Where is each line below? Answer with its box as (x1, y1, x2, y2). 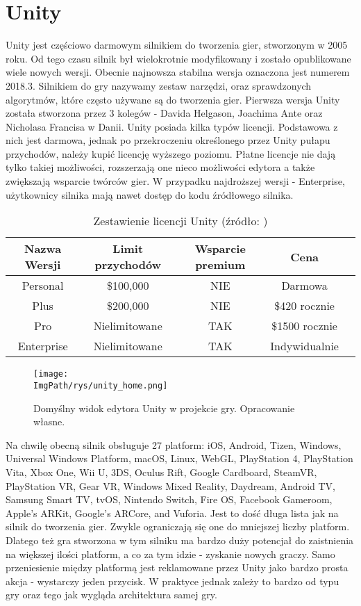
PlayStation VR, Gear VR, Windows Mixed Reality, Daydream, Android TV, (6, 478, 335, 493)
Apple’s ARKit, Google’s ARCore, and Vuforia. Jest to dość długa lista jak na (6, 505, 339, 520)
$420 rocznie (274, 297, 335, 314)
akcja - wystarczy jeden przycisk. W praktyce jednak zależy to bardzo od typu (6, 573, 339, 588)
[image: (33, 369, 69, 379)
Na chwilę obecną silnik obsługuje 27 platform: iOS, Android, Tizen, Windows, (6, 437, 342, 452)
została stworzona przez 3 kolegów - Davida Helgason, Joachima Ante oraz (6, 106, 323, 120)
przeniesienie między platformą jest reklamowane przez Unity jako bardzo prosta (6, 560, 349, 575)
